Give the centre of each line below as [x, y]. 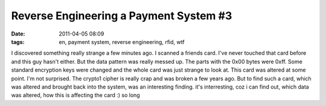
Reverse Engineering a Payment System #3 [122, 16]
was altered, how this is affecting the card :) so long [75, 95]
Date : [18, 34]
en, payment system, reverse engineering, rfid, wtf [122, 42]
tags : [18, 42]
